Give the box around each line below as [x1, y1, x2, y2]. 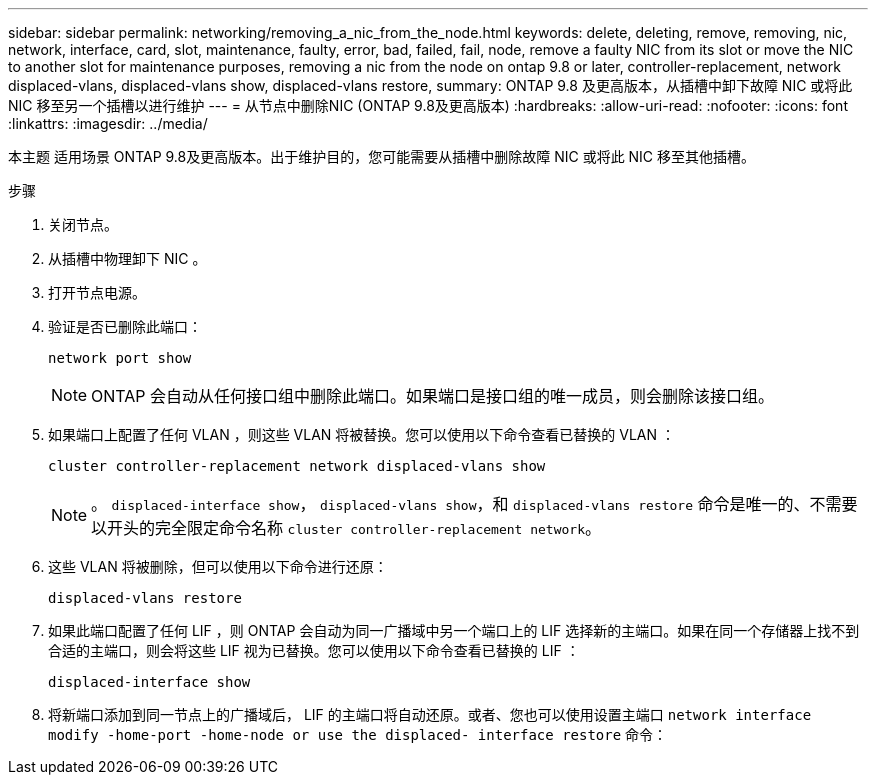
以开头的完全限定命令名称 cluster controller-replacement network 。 [91, 518, 602, 538]
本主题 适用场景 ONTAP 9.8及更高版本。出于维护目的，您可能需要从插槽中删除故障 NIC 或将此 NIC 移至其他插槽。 [8, 148, 756, 165]
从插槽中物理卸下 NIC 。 [48, 250, 207, 267]
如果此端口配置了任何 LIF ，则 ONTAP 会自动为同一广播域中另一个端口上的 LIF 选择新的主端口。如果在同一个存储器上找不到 [48, 622, 860, 639]
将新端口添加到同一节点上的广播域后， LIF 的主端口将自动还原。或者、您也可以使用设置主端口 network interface [48, 706, 812, 723]
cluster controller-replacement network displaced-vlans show [48, 458, 546, 474]
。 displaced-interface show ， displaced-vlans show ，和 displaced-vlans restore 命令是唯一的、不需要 [91, 494, 858, 514]
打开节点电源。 [48, 284, 146, 301]
